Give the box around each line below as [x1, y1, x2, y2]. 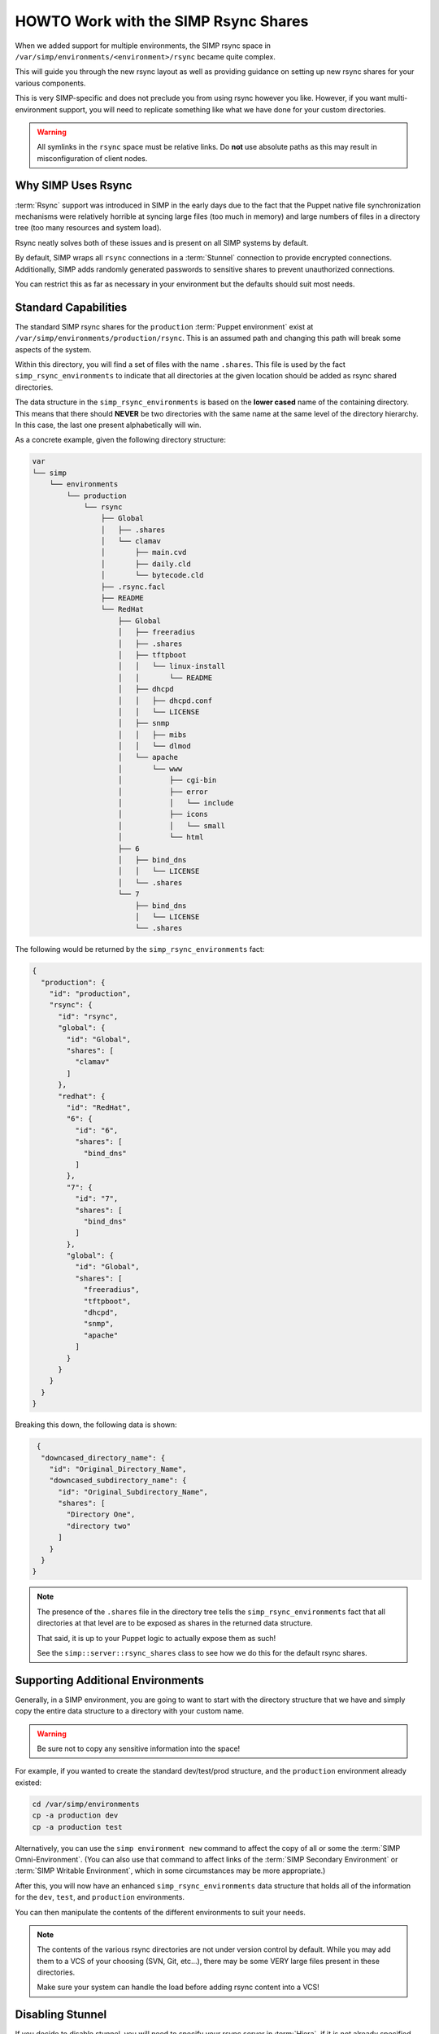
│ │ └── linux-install [118, 661, 225, 671]
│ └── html [118, 832, 204, 842]
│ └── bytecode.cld [100, 570, 204, 580]
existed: [15, 1778, 42, 1787]
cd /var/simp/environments [32, 1799, 140, 1809]
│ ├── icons [118, 810, 209, 819]
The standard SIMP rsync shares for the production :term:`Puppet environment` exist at [15, 321, 314, 331]
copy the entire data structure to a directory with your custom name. [15, 1706, 244, 1716]
